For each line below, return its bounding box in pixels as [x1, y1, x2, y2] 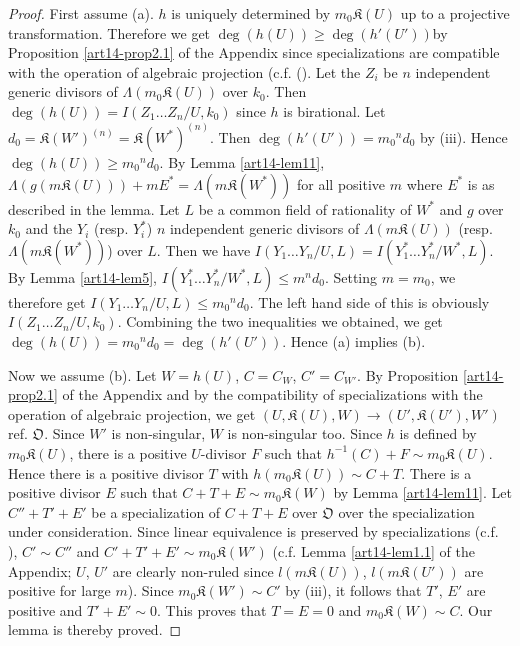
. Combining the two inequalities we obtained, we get [117, 311, 443, 332]
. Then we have [156, 239, 251, 260]
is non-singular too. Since [227, 423, 383, 444]
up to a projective [400, 3, 510, 23]
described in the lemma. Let [8, 198, 180, 219]
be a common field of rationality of [198, 198, 412, 219]
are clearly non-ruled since [112, 560, 274, 581]
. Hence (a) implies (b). [282, 330, 426, 351]
